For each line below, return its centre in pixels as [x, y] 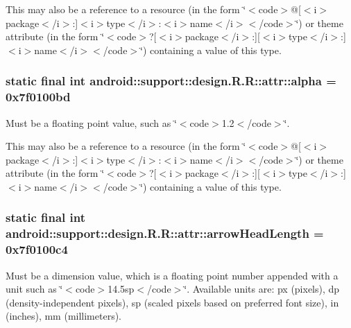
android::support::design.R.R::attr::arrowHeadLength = [165, 233]
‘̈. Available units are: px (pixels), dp [262, 289]
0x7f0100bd [38, 97]
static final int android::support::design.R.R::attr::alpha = [171, 81]
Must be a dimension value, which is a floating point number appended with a [172, 275]
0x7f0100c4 [37, 249]
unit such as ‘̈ [34, 289]
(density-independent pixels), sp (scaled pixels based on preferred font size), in [172, 302]
